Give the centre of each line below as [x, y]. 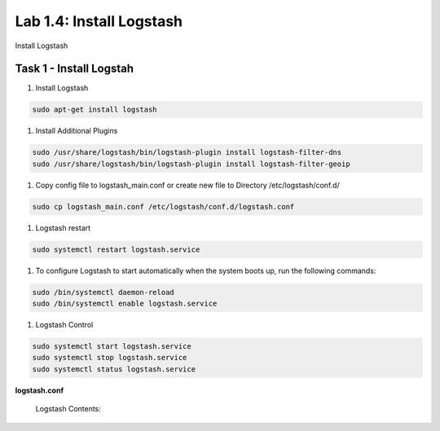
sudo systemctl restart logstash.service [116, 249]
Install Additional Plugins [77, 131]
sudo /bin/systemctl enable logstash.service [125, 304]
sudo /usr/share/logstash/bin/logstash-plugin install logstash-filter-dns [187, 152]
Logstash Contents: [68, 409]
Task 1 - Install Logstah [75, 69]
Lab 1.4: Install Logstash [99, 21]
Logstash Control [64, 325]
